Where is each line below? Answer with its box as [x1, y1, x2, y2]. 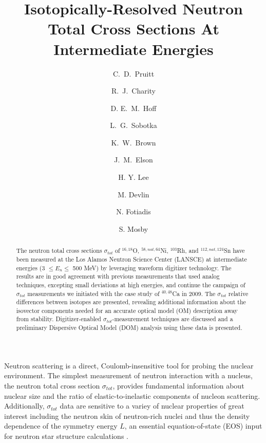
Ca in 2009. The [172, 289, 216, 298]
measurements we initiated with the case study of [27, 289, 160, 298]
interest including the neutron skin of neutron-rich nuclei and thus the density [4, 410, 250, 421]
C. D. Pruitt [112, 68, 155, 79]
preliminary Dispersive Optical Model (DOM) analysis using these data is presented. [16, 323, 242, 332]
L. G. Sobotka [110, 120, 157, 131]
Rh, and [177, 246, 199, 255]
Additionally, [4, 400, 45, 411]
